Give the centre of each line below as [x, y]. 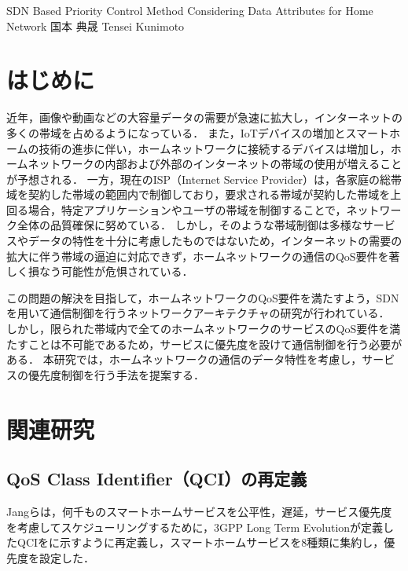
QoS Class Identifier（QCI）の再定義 [157, 479]
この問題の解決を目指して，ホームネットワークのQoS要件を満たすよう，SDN [203, 297]
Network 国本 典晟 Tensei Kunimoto [96, 26]
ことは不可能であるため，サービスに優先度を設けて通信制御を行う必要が [215, 344]
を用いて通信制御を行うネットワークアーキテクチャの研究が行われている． [198, 313]
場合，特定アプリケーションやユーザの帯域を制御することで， [187, 209]
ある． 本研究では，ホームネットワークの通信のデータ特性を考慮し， [184, 359]
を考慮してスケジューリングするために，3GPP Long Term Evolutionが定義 [195, 527]
